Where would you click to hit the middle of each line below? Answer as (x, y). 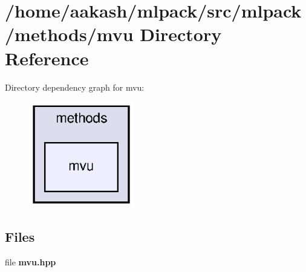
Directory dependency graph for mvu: (75, 87)
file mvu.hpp (31, 261)
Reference (47, 58)
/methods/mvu (69, 34)
